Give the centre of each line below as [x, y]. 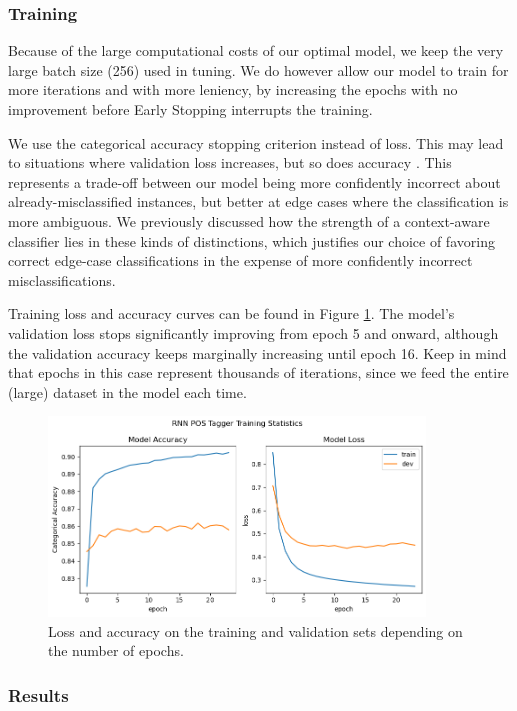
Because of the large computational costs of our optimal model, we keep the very [256, 50]
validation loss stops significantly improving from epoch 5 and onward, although [253, 332]
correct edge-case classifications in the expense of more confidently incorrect [240, 260]
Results [38, 694]
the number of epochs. [116, 650]
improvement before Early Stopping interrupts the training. [190, 109]
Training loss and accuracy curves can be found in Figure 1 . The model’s [231, 313]
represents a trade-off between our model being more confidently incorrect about [254, 181]
